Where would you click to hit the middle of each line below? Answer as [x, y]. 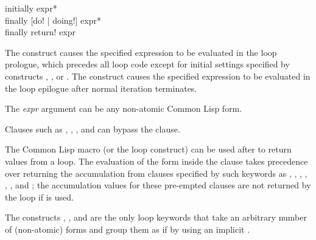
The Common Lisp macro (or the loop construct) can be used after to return [148, 149]
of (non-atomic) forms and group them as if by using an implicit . [128, 229]
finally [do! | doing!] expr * [53, 20]
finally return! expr [40, 32]
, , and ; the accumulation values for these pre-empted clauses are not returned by [158, 185]
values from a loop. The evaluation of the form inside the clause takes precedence [156, 161]
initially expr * [31, 8]
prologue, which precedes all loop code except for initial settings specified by [147, 64]
